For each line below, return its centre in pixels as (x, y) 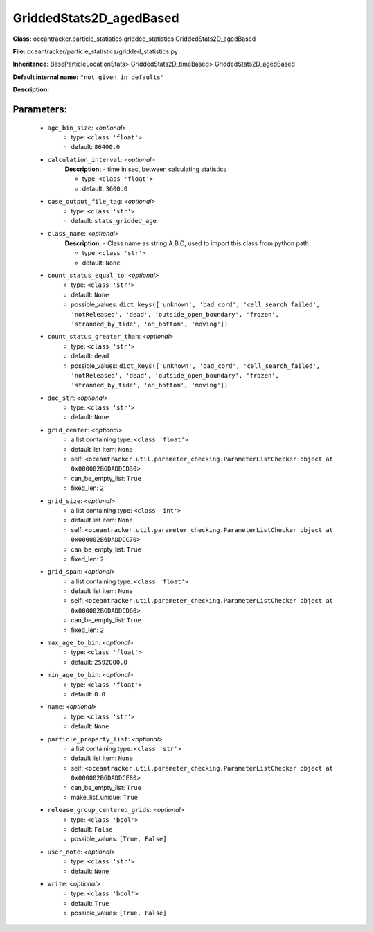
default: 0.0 (88, 694)
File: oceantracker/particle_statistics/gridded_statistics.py (95, 51)
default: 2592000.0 (99, 662)
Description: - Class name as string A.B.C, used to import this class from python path (187, 243)
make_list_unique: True (105, 797)
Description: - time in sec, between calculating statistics (146, 169)
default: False (92, 829)
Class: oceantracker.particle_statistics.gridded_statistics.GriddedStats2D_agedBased (134, 39)
